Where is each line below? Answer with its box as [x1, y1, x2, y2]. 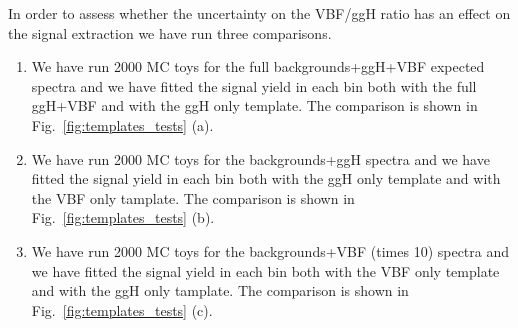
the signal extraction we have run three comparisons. [8, 22, 332, 43]
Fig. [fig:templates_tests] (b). [31, 207, 215, 228]
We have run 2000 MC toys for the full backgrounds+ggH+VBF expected [31, 56, 485, 77]
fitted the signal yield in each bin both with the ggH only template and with [31, 168, 501, 189]
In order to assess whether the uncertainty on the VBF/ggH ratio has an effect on [8, 3, 511, 23]
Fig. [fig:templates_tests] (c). [31, 299, 213, 320]
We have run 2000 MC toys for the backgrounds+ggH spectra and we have [31, 148, 490, 169]
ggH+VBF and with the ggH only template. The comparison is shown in [31, 95, 478, 116]
